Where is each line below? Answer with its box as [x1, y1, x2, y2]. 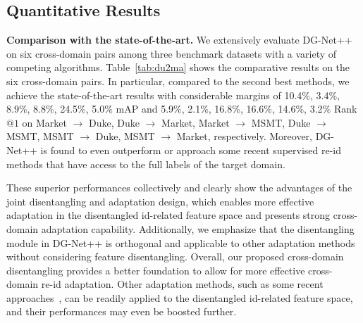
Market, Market [161, 115, 230, 129]
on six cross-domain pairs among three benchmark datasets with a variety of [6, 46, 337, 61]
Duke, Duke [89, 115, 140, 129]
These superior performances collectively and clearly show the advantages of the [6, 180, 352, 195]
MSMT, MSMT [6, 129, 74, 144]
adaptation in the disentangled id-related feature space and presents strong [6, 208, 331, 222]
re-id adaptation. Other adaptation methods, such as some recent [41, 277, 324, 291]
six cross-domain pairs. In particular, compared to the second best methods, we [6, 73, 350, 88]
